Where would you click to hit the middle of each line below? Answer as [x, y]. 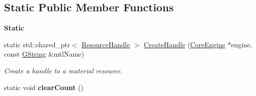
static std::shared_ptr [37, 44]
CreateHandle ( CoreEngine [184, 44]
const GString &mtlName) [44, 54]
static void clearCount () [44, 87]
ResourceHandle [106, 44]
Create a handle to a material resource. [63, 70]
